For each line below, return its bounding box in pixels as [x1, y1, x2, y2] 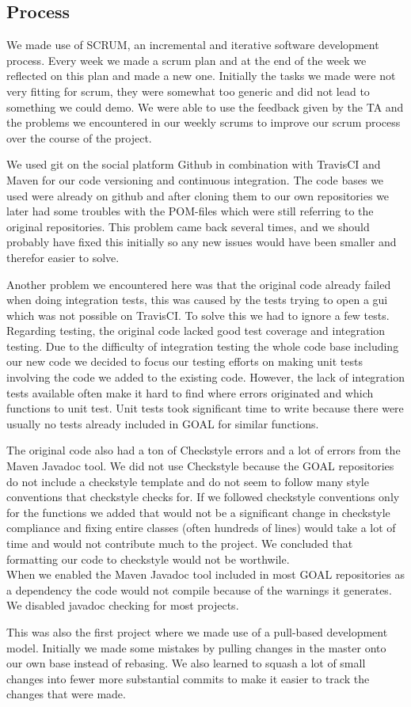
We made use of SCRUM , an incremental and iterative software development [6, 36, 379, 53]
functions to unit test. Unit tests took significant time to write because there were [6, 400, 404, 416]
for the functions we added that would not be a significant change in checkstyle [6, 504, 390, 520]
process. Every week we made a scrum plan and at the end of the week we [6, 51, 367, 68]
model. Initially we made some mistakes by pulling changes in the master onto [6, 639, 386, 656]
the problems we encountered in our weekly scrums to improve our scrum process [6, 114, 401, 131]
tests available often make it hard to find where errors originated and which [6, 384, 374, 401]
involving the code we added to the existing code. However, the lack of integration [6, 369, 405, 386]
